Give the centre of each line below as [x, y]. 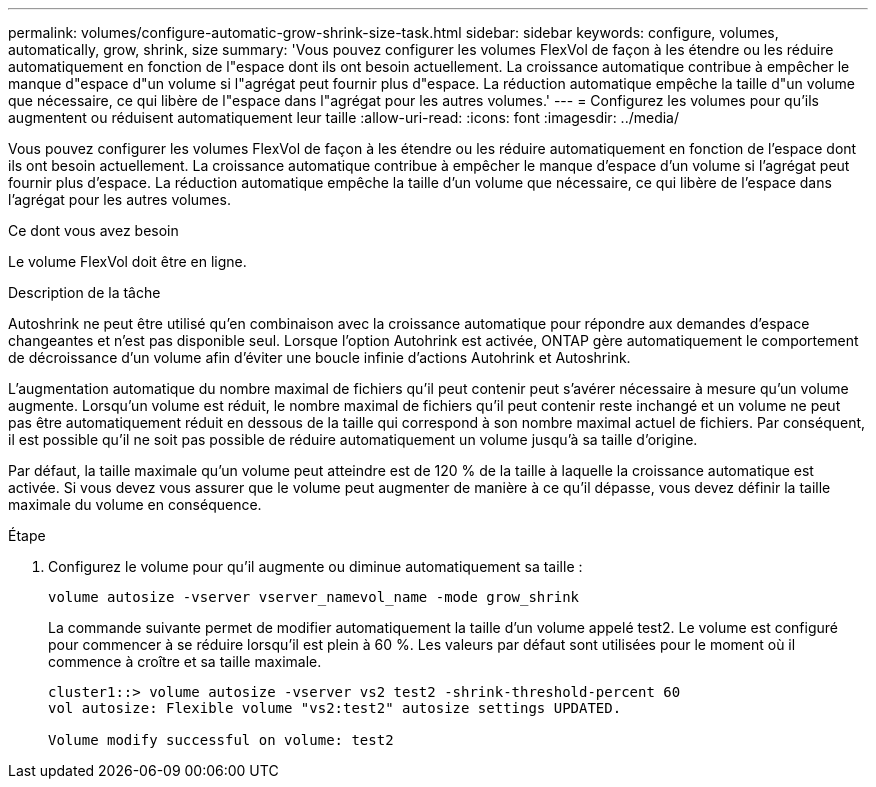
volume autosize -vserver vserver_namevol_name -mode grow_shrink [314, 597]
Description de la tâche [84, 292]
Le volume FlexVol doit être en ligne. [127, 261]
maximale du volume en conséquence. [135, 504]
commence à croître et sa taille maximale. [185, 661]
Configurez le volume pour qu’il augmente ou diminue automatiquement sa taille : [315, 566]
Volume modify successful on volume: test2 [221, 740]
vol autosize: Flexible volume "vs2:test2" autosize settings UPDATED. [335, 708]
